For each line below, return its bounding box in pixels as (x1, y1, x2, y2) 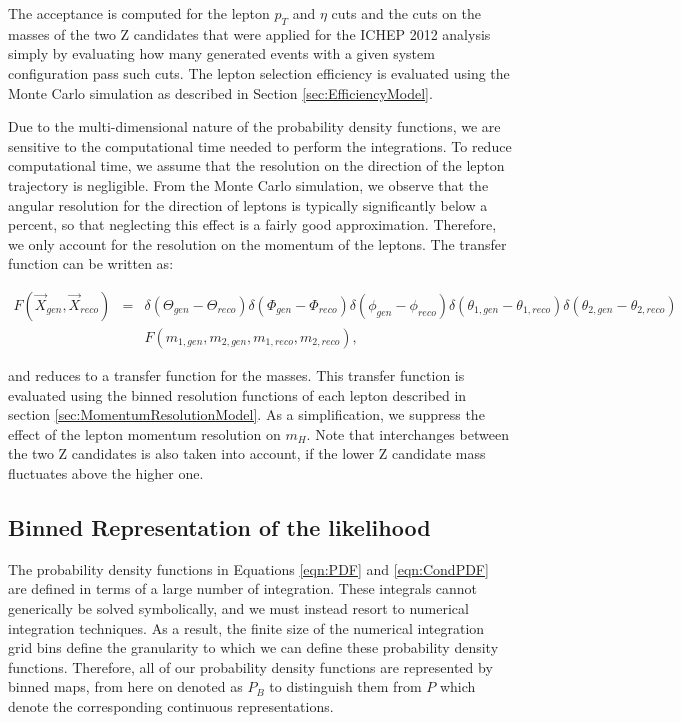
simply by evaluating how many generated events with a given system (8, 43, 435, 64)
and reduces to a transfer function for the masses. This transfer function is (8, 364, 465, 385)
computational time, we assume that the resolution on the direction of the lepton (8, 155, 505, 176)
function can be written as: (8, 253, 174, 274)
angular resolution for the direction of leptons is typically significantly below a (8, 194, 488, 215)
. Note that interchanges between (306, 423, 509, 444)
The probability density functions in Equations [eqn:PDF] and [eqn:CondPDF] (8, 558, 489, 579)
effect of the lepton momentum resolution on (8, 423, 281, 444)
